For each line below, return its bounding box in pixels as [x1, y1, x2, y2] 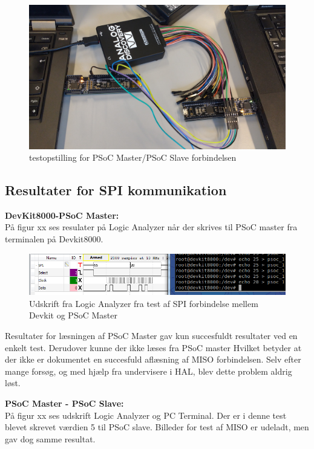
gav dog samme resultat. [5, 432, 96, 445]
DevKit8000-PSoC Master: [5, 208, 119, 221]
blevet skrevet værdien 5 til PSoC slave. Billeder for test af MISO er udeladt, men [5, 421, 309, 433]
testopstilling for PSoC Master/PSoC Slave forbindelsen [29, 151, 237, 164]
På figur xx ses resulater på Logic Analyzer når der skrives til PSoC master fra [5, 221, 298, 233]
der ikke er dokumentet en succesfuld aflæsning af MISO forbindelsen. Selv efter [5, 353, 301, 366]
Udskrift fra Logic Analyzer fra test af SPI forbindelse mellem [29, 297, 258, 309]
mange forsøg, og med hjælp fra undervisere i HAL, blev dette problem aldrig [5, 364, 292, 377]
